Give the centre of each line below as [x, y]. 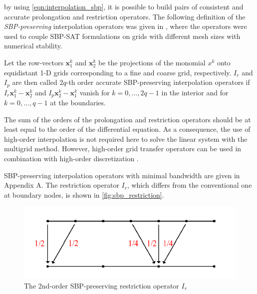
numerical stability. [33, 46]
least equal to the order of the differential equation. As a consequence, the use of [127, 129]
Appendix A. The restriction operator [62, 185]
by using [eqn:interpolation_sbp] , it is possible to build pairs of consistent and [124, 6]
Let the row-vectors [34, 62]
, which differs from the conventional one [189, 185]
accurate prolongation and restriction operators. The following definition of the [125, 16]
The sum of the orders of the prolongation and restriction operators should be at [128, 119]
